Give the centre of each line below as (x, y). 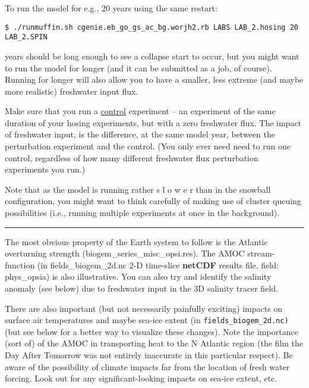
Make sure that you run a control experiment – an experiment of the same (140, 111)
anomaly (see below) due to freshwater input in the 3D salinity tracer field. (141, 288)
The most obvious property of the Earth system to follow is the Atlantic (136, 241)
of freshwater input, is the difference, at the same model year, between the (140, 134)
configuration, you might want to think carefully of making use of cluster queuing (153, 201)
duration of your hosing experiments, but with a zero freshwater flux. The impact (153, 122)
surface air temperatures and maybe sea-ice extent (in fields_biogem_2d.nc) (147, 320)
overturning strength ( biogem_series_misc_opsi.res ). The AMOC (125, 253)
